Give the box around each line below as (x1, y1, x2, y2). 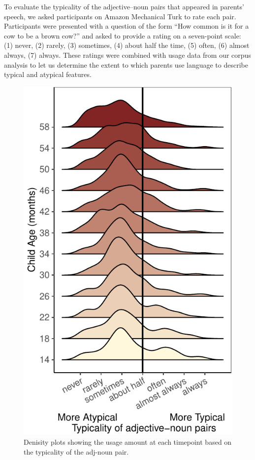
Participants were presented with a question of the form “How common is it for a (4, 21, 249, 31)
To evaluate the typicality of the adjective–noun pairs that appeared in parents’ (4, 1, 244, 11)
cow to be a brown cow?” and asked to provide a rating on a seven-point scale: (4, 30, 241, 40)
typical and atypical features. (4, 69, 92, 79)
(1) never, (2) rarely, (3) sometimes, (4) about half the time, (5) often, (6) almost (4, 40, 250, 50)
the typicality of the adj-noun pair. (24, 446, 129, 457)
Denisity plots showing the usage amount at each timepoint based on (24, 437, 232, 447)
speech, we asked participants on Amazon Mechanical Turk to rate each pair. (4, 11, 236, 21)
